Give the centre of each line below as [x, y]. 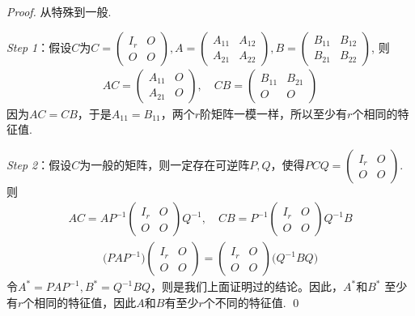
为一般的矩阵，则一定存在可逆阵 [165, 164]
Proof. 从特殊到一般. [59, 11]
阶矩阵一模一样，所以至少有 [274, 113]
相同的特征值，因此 [85, 303]
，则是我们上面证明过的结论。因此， [246, 286]
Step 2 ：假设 [39, 164]
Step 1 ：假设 [39, 47]
